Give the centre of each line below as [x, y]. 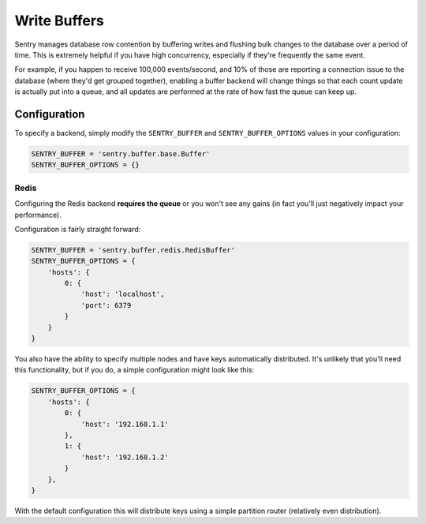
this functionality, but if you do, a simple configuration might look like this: [135, 370]
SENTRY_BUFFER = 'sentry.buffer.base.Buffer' [121, 154]
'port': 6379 [106, 305]
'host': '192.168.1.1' [125, 424]
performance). [38, 215]
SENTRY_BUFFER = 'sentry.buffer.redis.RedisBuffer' [133, 250]
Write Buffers [59, 21]
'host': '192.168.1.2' [125, 457]
